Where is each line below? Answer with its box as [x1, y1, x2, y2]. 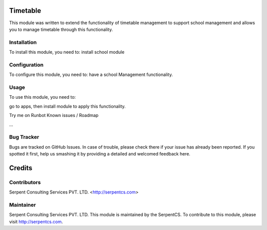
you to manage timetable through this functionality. [9, 26, 113, 32]
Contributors [9, 179, 41, 186]
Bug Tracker [9, 134, 40, 141]
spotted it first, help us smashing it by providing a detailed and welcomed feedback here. [9, 151, 190, 157]
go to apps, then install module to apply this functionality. [9, 103, 126, 109]
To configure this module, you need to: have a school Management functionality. [9, 72, 173, 77]
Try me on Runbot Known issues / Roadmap [9, 113, 99, 118]
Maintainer [9, 201, 36, 208]
